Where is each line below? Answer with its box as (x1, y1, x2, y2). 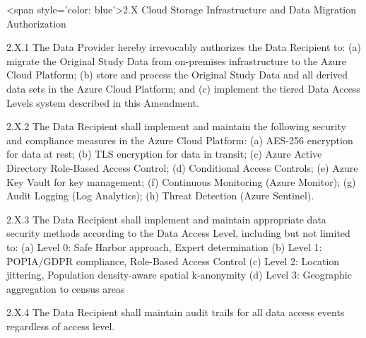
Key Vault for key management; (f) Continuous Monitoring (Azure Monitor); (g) (6, 174, 356, 189)
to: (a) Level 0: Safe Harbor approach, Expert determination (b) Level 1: (6, 239, 322, 254)
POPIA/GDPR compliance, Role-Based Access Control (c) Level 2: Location (6, 253, 340, 268)
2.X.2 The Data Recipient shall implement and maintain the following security (6, 119, 346, 134)
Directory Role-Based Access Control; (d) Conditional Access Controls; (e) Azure (6, 160, 358, 175)
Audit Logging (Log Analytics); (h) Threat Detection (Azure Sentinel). (6, 188, 314, 203)
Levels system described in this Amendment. (6, 95, 199, 110)
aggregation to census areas (6, 281, 125, 296)
